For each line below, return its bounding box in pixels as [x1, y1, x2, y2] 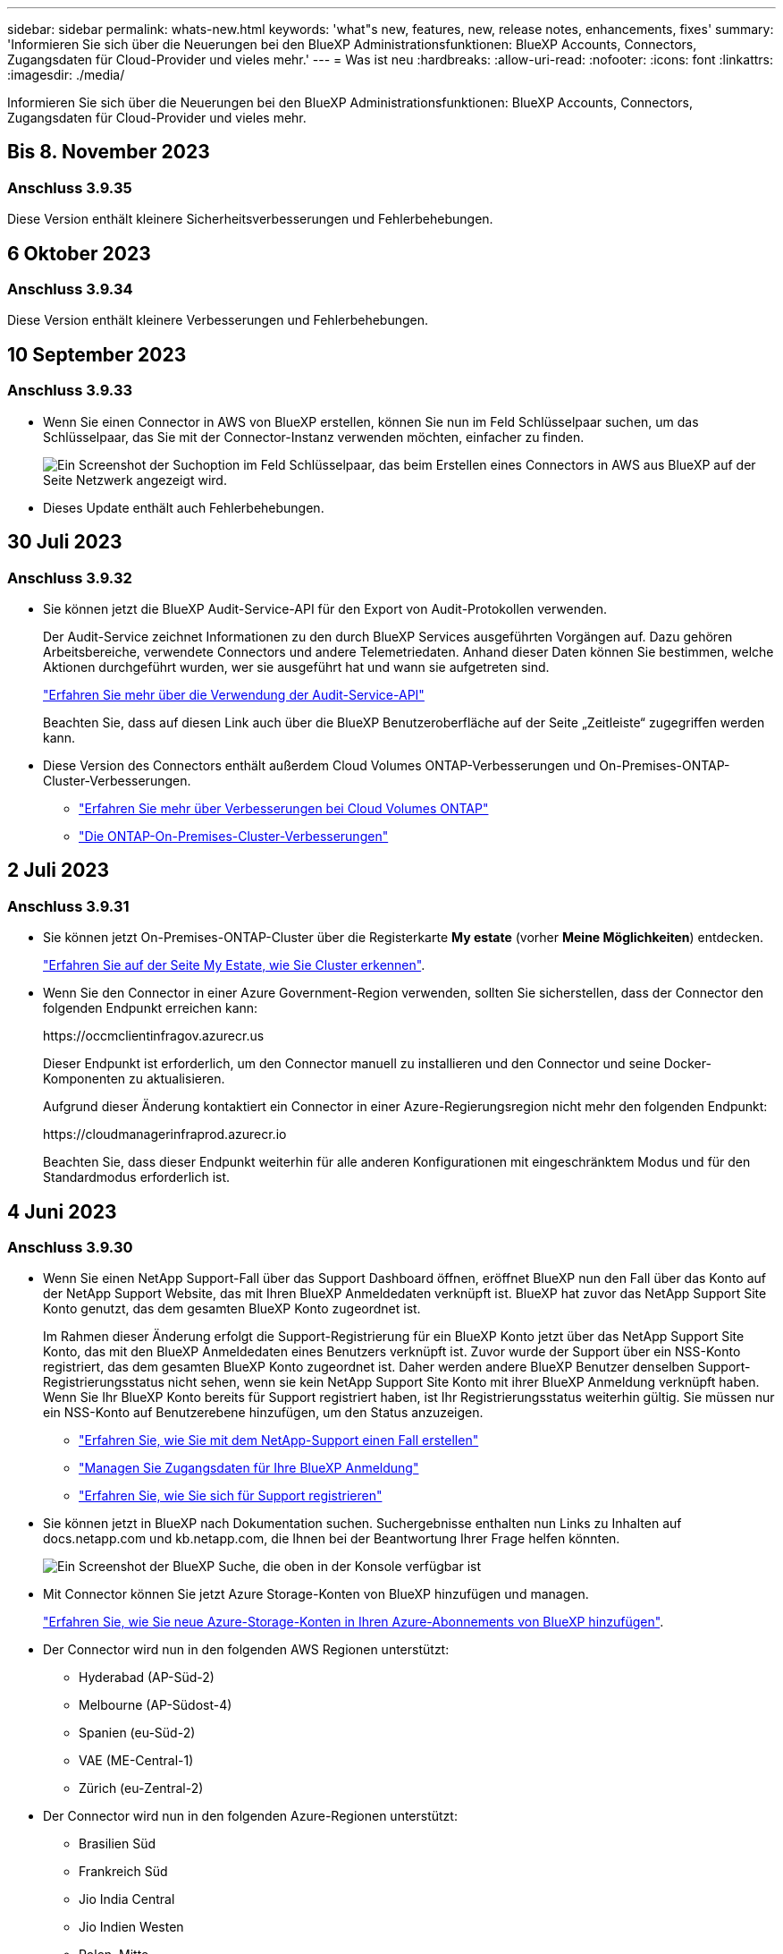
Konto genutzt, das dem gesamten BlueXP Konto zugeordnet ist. [43, 1301, 421, 1317]
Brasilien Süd [79, 1836, 156, 1852]
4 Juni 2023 [7, 1200, 117, 1223]
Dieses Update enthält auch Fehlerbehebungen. [43, 499, 324, 515]
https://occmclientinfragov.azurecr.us [43, 1028, 265, 1044]
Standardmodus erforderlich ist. [43, 1169, 231, 1185]
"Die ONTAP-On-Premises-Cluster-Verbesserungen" [79, 828, 389, 844]
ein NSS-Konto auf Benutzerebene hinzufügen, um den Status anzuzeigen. [43, 1405, 484, 1421]
